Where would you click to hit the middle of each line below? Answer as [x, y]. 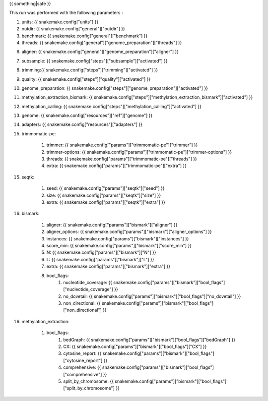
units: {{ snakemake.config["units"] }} [60, 22]
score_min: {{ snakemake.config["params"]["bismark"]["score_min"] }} [119, 245]
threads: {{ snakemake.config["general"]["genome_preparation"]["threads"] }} [102, 43]
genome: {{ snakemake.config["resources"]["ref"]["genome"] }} [87, 115]
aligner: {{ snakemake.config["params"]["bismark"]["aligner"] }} [112, 225]
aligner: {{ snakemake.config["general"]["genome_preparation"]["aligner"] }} [100, 52]
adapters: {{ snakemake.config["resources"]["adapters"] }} [82, 124]
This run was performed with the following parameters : [66, 13]
